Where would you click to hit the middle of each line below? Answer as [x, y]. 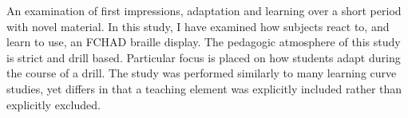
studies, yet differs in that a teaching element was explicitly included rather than [204, 88]
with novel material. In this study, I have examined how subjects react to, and [198, 26]
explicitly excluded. [53, 104]
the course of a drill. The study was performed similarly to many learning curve [202, 73]
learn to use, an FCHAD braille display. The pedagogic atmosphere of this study [204, 42]
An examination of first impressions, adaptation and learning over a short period [204, 10]
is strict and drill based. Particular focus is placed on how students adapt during [204, 57]
